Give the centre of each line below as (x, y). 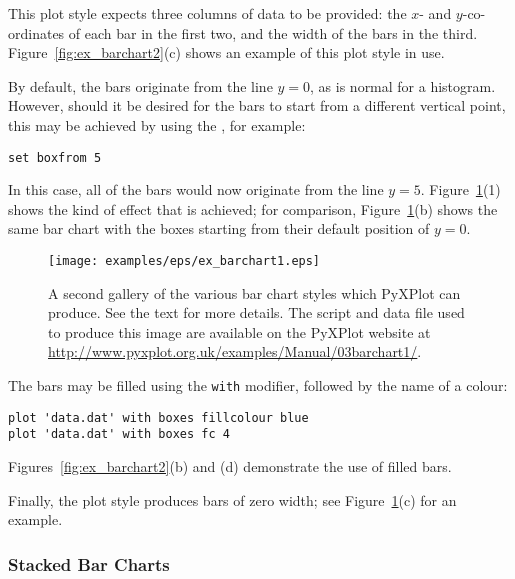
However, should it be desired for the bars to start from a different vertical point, (257, 105)
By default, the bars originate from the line (140, 85)
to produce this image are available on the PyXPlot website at (239, 331)
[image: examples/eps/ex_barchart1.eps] (184, 261)
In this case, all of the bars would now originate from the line (196, 189)
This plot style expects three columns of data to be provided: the (207, 13)
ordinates (36, 32)
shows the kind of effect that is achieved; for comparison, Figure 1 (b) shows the (253, 208)
